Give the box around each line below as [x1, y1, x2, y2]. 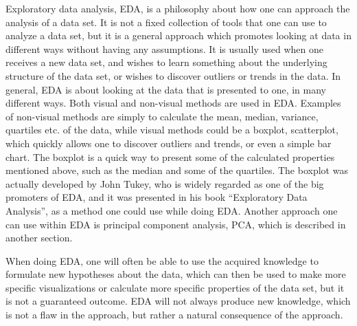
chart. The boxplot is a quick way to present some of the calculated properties [5, 149, 335, 164]
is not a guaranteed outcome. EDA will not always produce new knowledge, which [5, 294, 351, 308]
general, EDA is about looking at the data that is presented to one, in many [5, 82, 326, 96]
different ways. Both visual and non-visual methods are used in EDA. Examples [5, 96, 341, 110]
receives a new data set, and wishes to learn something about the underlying [5, 55, 327, 69]
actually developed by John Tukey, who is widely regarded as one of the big [5, 176, 324, 191]
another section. [5, 230, 73, 245]
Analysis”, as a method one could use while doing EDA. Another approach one [5, 203, 338, 217]
